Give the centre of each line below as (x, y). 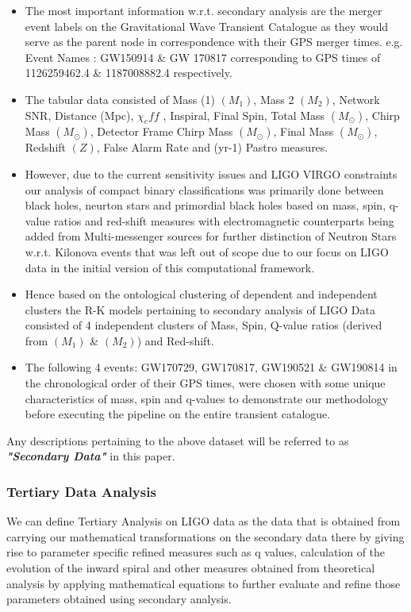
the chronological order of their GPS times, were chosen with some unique (205, 383)
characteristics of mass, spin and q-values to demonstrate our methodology (207, 398)
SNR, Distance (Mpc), (79, 115)
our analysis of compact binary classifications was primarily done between (204, 189)
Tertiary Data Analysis (81, 491)
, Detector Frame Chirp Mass (161, 131)
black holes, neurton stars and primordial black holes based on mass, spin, (205, 205)
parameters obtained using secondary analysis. (119, 599)
